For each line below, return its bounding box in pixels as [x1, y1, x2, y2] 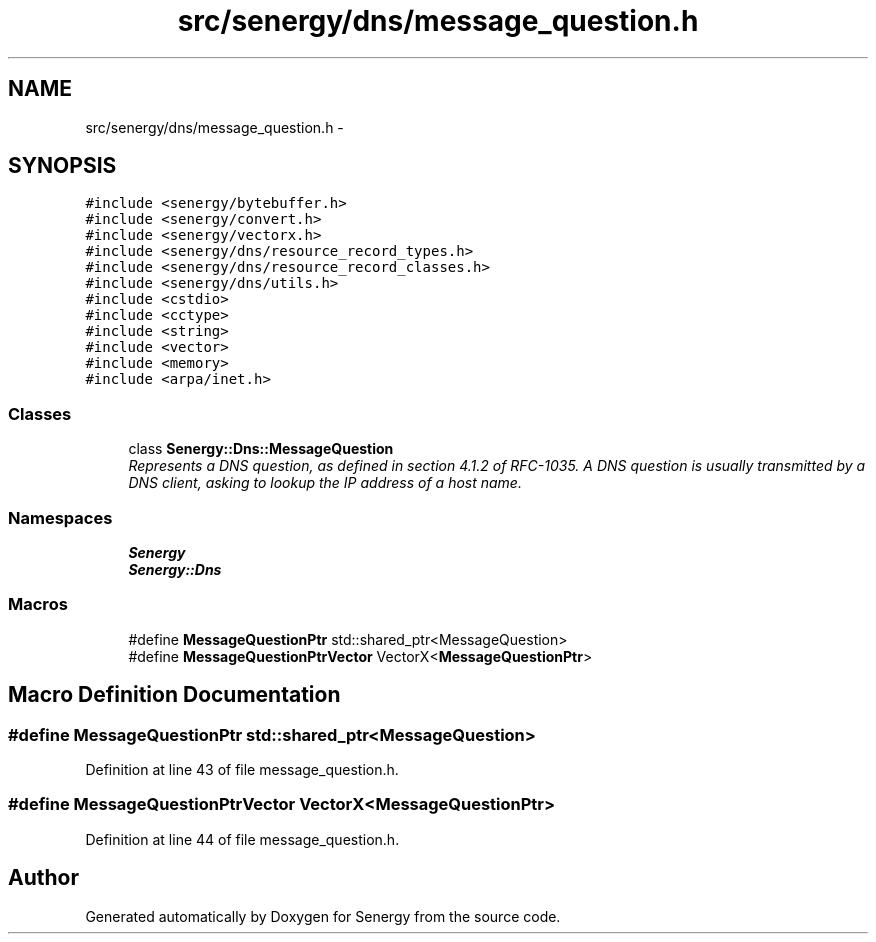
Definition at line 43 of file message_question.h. [85, 760, 399, 778]
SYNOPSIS [8, 153, 117, 179]
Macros [8, 594, 68, 615]
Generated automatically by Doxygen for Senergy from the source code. [85, 907, 561, 925]
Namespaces [8, 507, 113, 528]
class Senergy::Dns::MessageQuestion [128, 440, 394, 458]
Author [8, 865, 79, 891]
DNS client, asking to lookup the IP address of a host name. [128, 474, 522, 492]
